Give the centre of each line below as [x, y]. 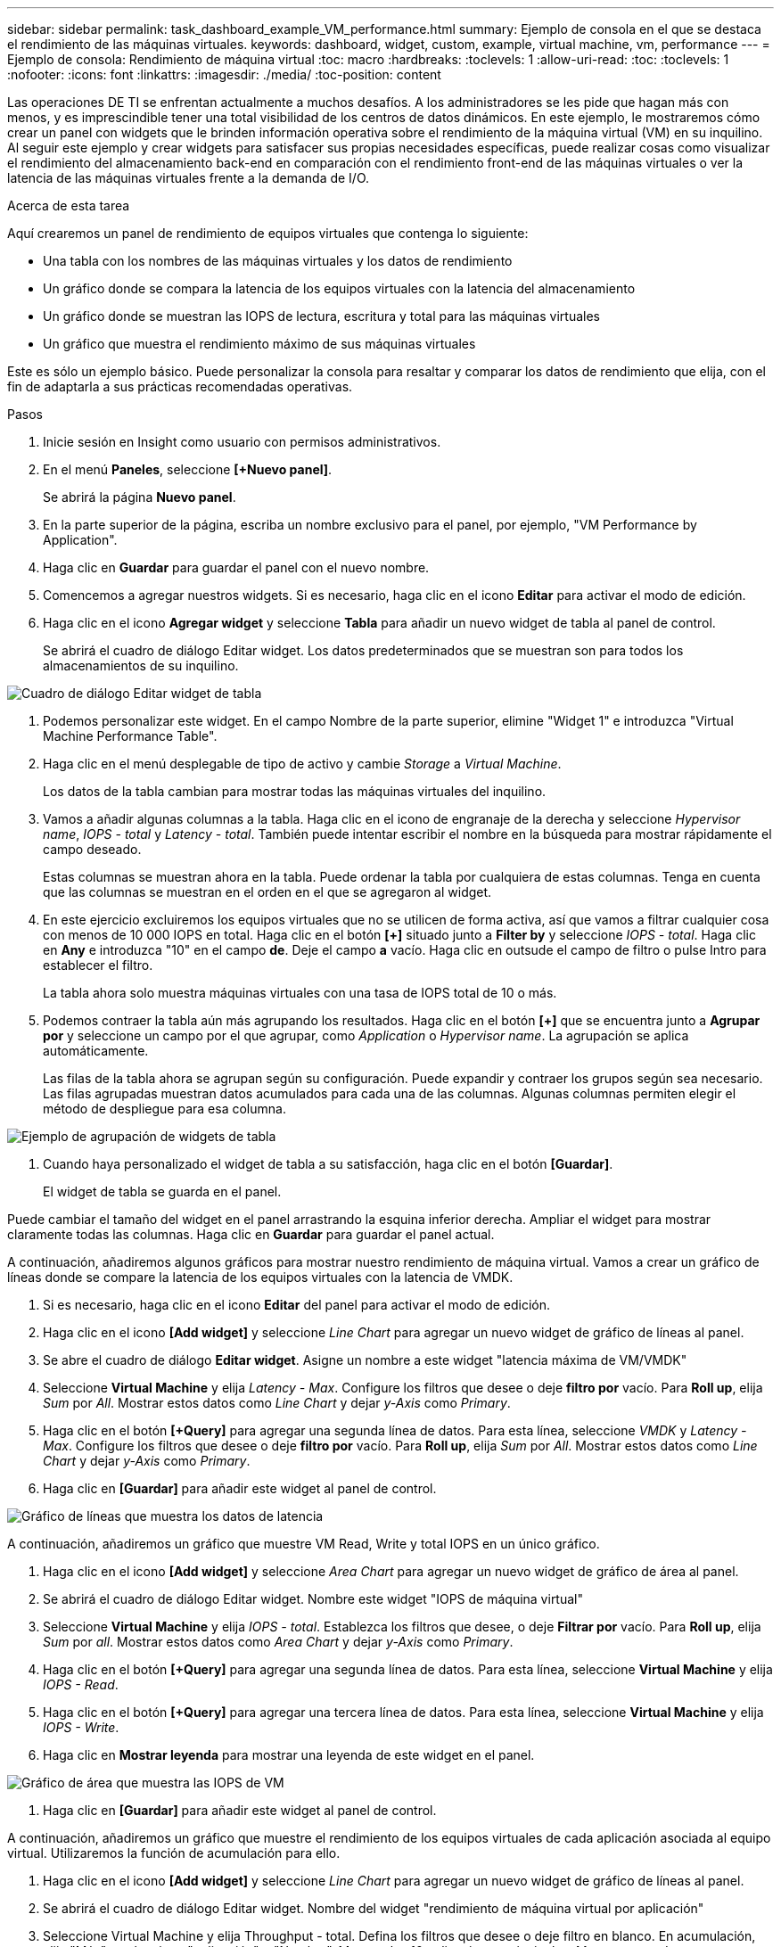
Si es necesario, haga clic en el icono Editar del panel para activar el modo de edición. [297, 1305]
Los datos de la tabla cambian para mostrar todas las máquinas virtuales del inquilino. [295, 791]
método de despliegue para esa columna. [164, 1109]
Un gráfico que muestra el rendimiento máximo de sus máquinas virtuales [259, 344]
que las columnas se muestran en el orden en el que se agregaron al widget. [267, 892]
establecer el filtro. [98, 965]
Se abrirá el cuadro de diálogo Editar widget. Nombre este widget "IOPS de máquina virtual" [313, 1599]
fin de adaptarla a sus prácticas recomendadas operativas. [180, 386]
